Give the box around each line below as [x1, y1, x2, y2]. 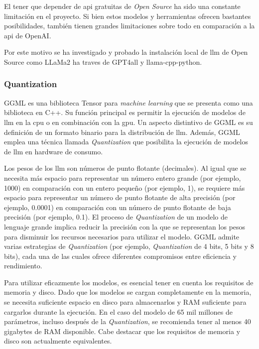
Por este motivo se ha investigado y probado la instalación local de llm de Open [4, 47, 248, 57]
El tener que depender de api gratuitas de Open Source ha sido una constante [4, 1, 241, 11]
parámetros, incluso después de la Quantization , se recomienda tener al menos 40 [4, 316, 251, 327]
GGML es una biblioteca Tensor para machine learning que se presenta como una [4, 97, 253, 108]
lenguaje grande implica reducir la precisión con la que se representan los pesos [4, 221, 246, 232]
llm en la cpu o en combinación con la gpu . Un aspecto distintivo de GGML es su [4, 116, 253, 127]
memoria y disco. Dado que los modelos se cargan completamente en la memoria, [4, 287, 252, 297]
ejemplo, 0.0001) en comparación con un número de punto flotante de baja [4, 202, 231, 212]
